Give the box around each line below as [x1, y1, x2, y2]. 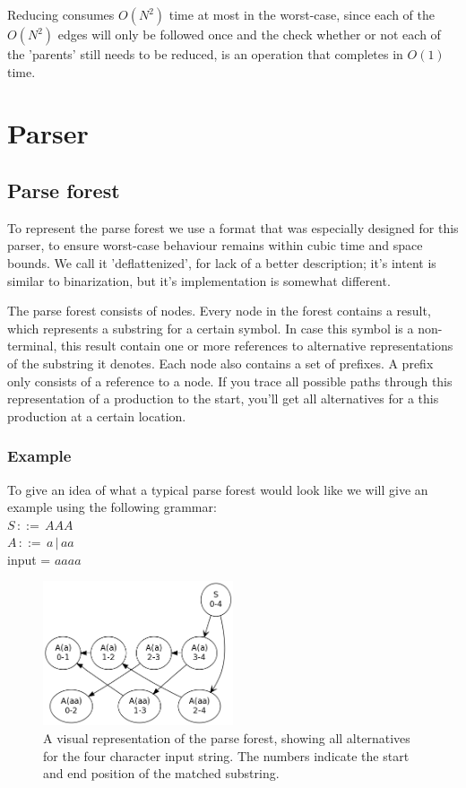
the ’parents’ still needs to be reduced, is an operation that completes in [7, 45, 403, 63]
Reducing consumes [7, 5, 115, 23]
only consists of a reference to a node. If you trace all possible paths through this [7, 371, 453, 390]
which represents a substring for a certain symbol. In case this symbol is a [7, 318, 414, 337]
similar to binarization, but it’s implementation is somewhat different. [7, 271, 391, 290]
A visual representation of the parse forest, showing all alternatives [43, 729, 410, 748]
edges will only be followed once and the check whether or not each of [57, 25, 441, 43]
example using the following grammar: [7, 498, 217, 516]
